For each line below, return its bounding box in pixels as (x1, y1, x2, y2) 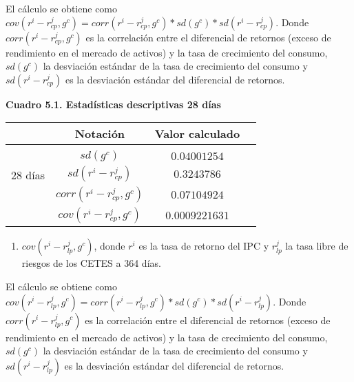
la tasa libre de (285, 239, 348, 253)
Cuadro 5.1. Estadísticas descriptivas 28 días (6, 97, 221, 111)
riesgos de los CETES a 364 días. (21, 256, 161, 270)
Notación (74, 125, 125, 142)
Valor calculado (154, 125, 240, 142)
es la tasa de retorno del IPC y (138, 239, 269, 253)
